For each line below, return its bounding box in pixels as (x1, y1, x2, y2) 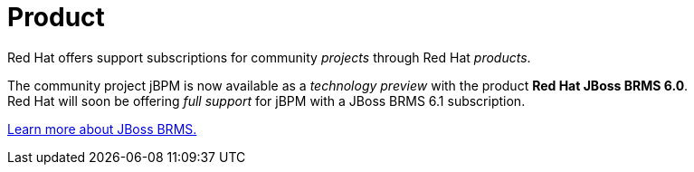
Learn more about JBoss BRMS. (7, 120, 197, 137)
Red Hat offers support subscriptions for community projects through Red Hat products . (7, 49, 531, 65)
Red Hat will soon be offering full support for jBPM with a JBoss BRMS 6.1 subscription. (7, 92, 526, 109)
